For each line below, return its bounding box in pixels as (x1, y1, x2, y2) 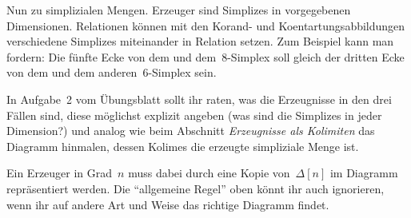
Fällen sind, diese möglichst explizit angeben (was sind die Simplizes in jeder (6, 106, 382, 123)
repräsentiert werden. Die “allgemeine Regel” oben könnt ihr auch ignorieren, (6, 180, 385, 196)
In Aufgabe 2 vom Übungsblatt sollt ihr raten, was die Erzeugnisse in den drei (6, 90, 392, 107)
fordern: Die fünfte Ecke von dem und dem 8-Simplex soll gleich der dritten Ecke (6, 48, 405, 65)
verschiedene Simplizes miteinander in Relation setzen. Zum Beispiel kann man (6, 33, 394, 50)
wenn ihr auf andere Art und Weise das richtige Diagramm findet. (6, 196, 329, 212)
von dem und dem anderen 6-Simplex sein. (6, 64, 217, 81)
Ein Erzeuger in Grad (6, 164, 113, 181)
